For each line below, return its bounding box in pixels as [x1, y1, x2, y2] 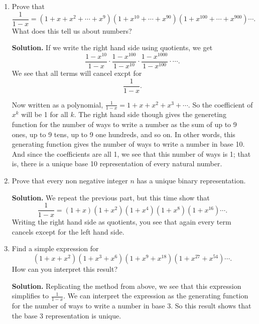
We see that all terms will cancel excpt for [12, 67, 142, 78]
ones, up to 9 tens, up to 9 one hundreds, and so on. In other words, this [12, 129, 235, 139]
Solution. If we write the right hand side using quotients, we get [12, 42, 213, 53]
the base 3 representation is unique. [12, 310, 121, 320]
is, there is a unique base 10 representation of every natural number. [12, 158, 222, 169]
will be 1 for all [21, 109, 68, 120]
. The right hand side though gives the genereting [74, 109, 226, 120]
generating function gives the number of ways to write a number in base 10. [12, 139, 245, 149]
